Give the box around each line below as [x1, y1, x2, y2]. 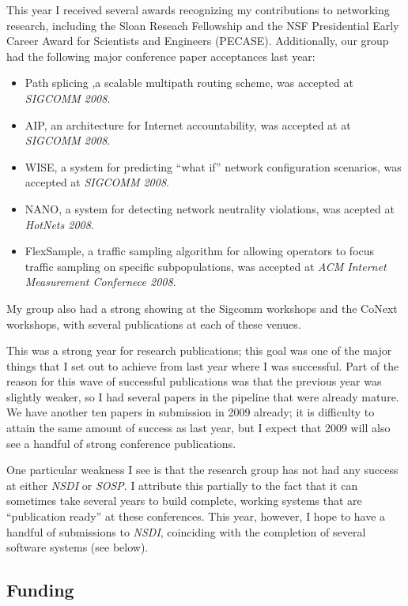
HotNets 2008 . [25, 216, 94, 232]
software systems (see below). [6, 539, 149, 555]
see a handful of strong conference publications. [6, 435, 236, 451]
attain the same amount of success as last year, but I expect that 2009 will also [6, 420, 391, 436]
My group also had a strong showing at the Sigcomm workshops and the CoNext [6, 299, 398, 316]
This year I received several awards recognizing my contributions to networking [6, 2, 390, 17]
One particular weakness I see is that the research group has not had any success [6, 461, 399, 478]
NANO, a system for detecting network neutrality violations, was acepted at [25, 200, 395, 216]
